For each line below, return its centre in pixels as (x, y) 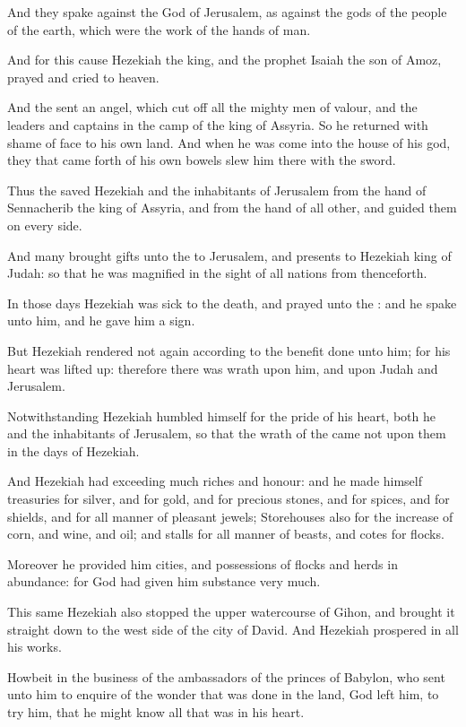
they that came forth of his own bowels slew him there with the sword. (202, 160)
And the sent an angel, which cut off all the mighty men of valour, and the (212, 107)
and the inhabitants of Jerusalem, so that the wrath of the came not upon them (227, 433)
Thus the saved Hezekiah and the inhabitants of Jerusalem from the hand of (217, 190)
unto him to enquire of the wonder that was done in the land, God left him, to (223, 694)
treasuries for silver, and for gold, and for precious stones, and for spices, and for (229, 499)
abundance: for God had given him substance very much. (164, 581)
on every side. (45, 225)
